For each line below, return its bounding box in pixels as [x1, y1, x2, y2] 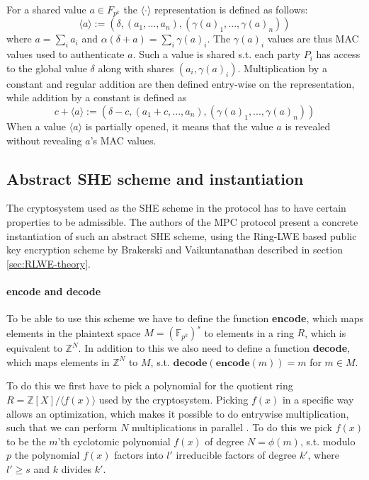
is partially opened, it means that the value [85, 119, 273, 134]
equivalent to [6, 341, 62, 355]
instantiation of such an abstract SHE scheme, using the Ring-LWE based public [6, 228, 357, 243]
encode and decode [6, 283, 101, 298]
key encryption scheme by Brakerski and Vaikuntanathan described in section [6, 242, 344, 257]
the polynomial [14, 447, 80, 462]
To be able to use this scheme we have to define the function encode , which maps [6, 311, 363, 326]
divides [61, 462, 92, 476]
